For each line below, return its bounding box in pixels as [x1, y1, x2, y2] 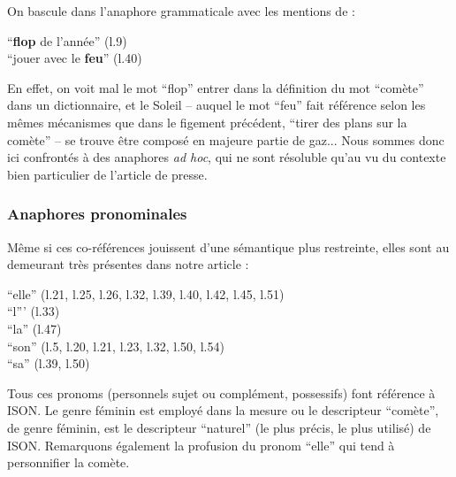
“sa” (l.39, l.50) [7, 354, 90, 373]
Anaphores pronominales [7, 203, 187, 225]
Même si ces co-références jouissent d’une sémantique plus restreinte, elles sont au [7, 237, 450, 256]
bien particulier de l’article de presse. [7, 165, 208, 183]
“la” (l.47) [7, 319, 62, 337]
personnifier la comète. [7, 453, 130, 472]
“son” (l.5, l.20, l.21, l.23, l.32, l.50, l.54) [7, 336, 224, 355]
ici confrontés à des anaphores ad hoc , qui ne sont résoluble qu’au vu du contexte [7, 148, 446, 166]
